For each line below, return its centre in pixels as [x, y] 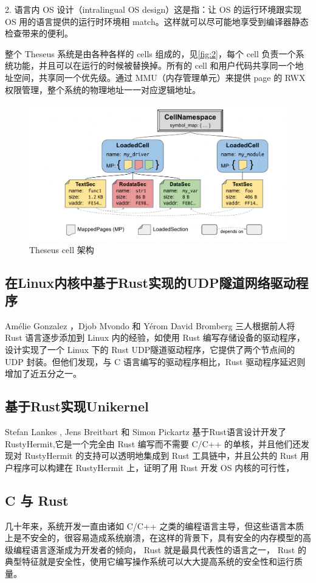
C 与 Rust [37, 500]
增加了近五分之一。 [43, 373]
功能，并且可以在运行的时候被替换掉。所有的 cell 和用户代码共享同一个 [154, 65]
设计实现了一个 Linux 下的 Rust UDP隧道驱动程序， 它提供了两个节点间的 [150, 349]
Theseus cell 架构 [62, 249]
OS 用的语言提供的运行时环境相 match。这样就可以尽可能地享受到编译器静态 [157, 21]
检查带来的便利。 [39, 33]
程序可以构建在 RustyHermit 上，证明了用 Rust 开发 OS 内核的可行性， [154, 467]
